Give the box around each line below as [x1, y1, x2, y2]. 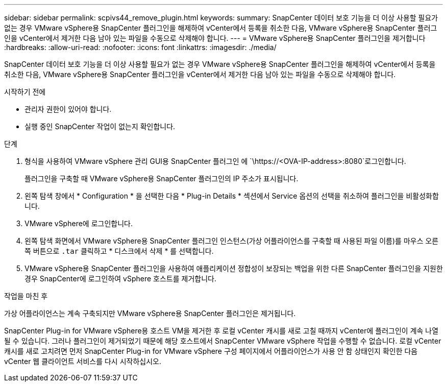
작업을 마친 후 [4, 292, 48, 300]
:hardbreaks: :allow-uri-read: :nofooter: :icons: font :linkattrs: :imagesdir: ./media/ [4, 43, 277, 52]
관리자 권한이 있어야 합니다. [24, 105, 112, 113]
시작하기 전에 [4, 87, 46, 96]
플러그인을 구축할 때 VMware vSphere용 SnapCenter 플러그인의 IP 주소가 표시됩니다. [24, 174, 299, 183]
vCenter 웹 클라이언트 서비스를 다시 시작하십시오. [4, 357, 161, 366]
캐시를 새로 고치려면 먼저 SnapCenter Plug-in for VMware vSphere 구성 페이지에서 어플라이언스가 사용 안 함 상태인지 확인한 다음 [4, 347, 418, 355]
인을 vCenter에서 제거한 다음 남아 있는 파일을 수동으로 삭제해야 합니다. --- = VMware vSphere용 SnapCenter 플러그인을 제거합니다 [4, 34, 426, 42]
